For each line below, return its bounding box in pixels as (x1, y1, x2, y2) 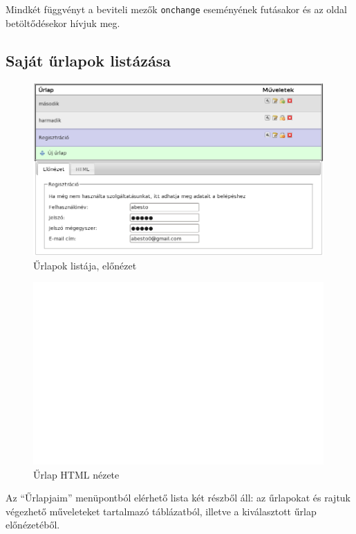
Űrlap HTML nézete (33, 467, 120, 481)
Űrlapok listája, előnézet (33, 258, 137, 272)
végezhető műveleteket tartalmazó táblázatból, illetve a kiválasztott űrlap (6, 504, 317, 518)
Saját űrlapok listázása (6, 49, 171, 71)
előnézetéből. (6, 517, 60, 532)
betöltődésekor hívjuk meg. (6, 15, 120, 30)
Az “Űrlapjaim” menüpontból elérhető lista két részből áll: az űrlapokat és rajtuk (6, 490, 350, 505)
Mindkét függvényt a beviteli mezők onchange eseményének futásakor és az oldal (6, 2, 347, 16)
